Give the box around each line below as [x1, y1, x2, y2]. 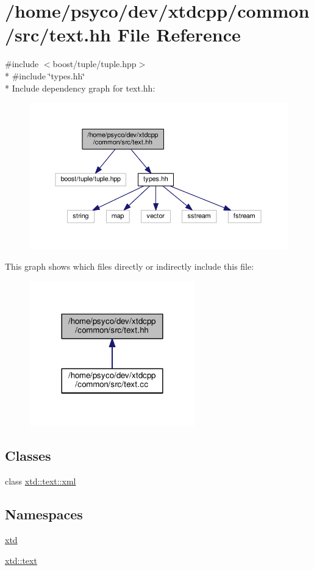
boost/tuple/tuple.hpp [52, 57, 137, 70]
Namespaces [5, 505, 83, 524]
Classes [5, 446, 51, 465]
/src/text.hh [5, 22, 111, 47]
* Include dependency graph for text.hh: [5, 81, 155, 94]
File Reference [117, 22, 241, 47]
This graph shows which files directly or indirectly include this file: [5, 260, 254, 273]
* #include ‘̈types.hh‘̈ [5, 69, 85, 82]
